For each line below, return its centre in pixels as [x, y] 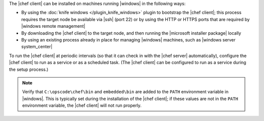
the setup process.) [29, 69]
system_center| [37, 47]
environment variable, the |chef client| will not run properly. [82, 105]
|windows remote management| [53, 26]
